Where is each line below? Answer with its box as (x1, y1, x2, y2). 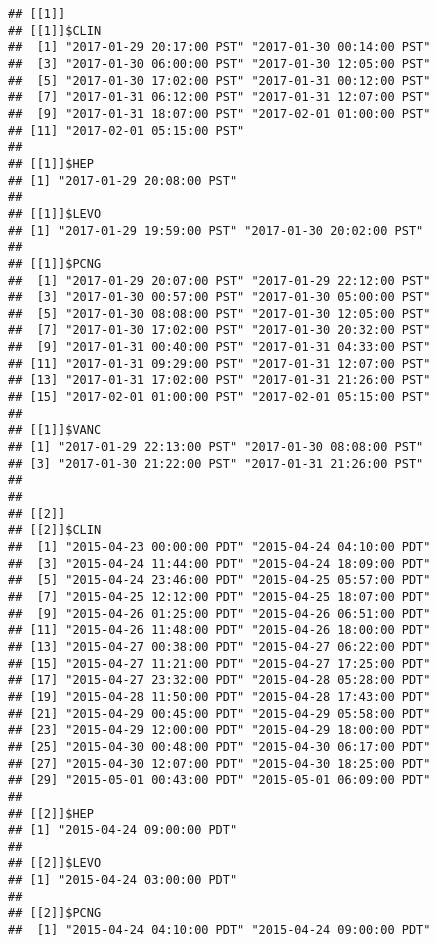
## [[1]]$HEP (8, 156, 94, 171)
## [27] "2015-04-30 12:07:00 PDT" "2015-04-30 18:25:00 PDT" (8, 756, 431, 771)
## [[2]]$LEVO (8, 856, 102, 871)
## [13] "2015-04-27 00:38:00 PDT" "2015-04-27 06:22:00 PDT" (8, 639, 431, 654)
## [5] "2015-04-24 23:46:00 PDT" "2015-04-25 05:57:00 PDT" (8, 573, 431, 588)
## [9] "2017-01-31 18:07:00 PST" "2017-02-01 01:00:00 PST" (8, 106, 431, 121)
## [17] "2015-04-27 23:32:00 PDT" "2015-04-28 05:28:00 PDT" (8, 673, 431, 688)
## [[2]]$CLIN (8, 523, 102, 538)
